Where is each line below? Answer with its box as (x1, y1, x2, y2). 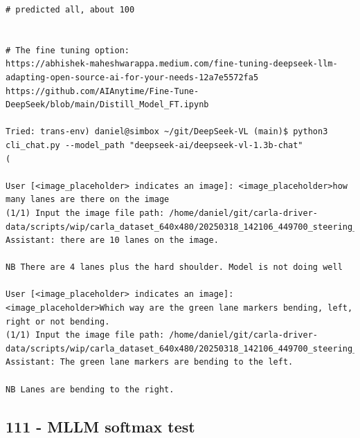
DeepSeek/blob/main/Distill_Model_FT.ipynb (6, 100, 209, 110)
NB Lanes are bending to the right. (6, 384, 174, 394)
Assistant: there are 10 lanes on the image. (6, 235, 219, 246)
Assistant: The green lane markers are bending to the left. (6, 357, 294, 367)
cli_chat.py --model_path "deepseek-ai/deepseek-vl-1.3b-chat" (6, 140, 303, 150)
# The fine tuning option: (6, 45, 129, 55)
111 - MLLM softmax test (6, 415, 195, 437)
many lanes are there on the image (6, 194, 170, 205)
